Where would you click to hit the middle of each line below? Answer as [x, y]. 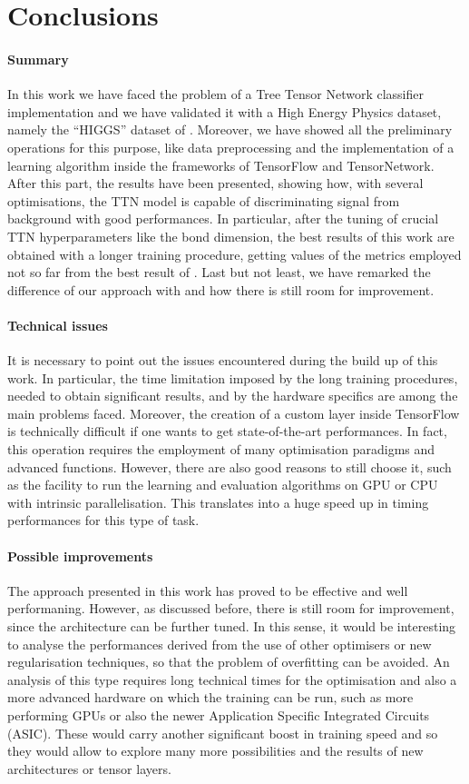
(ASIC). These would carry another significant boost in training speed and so [223, 733]
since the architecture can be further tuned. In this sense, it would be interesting [232, 626]
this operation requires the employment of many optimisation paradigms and [221, 449]
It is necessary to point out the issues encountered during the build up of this [223, 360]
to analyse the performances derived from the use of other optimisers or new [220, 644]
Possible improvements [80, 556]
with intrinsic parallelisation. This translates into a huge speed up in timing [218, 502]
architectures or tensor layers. [89, 768]
